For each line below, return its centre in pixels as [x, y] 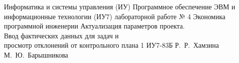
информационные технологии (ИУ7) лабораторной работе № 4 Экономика [115, 16]
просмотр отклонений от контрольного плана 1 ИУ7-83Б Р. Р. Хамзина [111, 45]
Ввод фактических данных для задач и [61, 35]
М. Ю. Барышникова [36, 54]
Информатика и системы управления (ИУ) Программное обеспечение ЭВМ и [120, 6]
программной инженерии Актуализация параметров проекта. [94, 26]
